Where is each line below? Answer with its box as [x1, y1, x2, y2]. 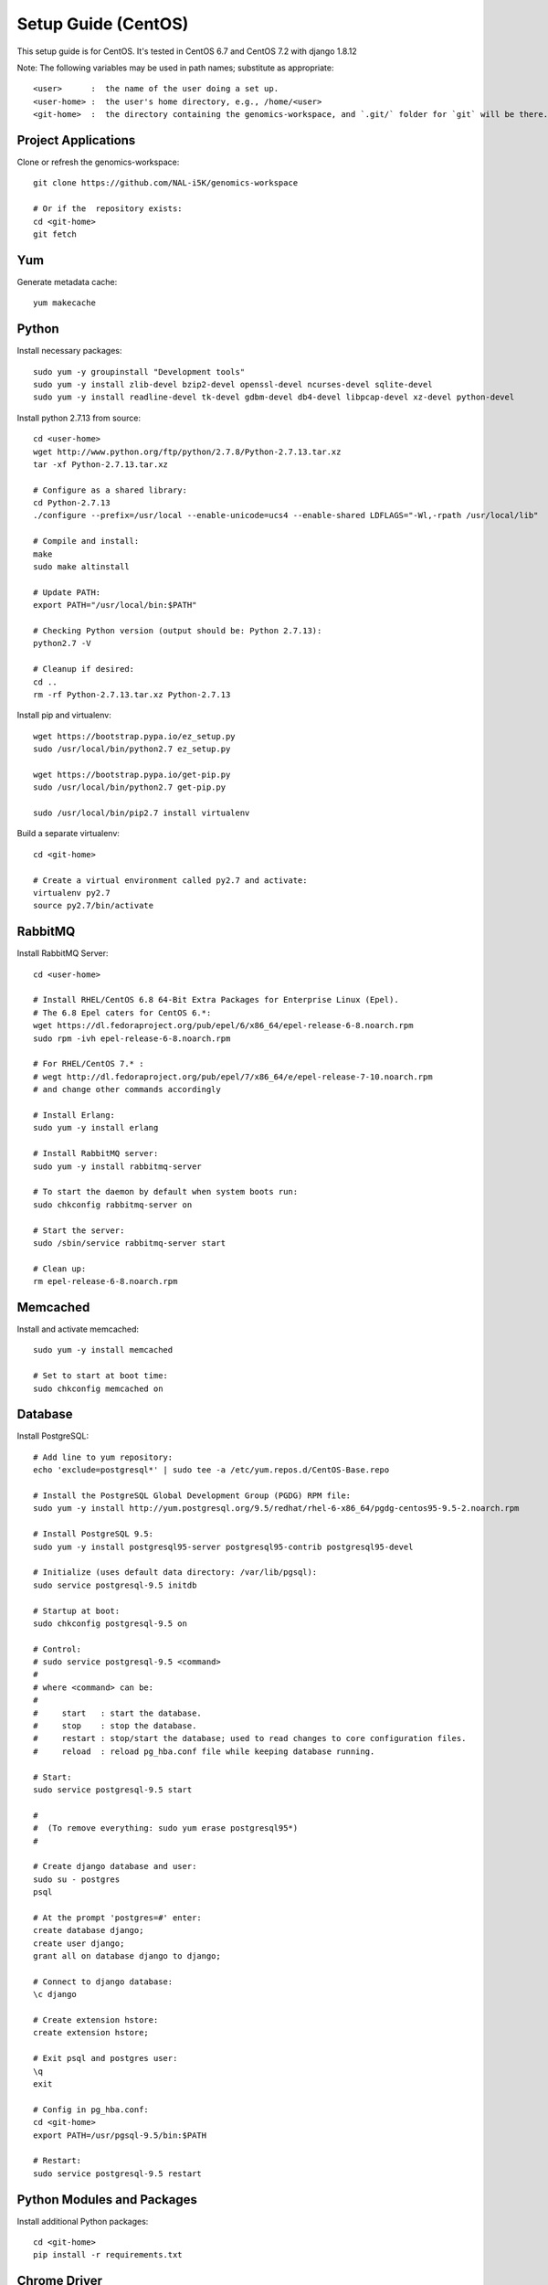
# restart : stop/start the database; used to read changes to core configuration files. [33, 1733, 467, 1744]
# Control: [33, 1643, 82, 1654]
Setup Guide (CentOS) [16, 14, 189, 34]
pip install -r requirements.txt [33, 2249, 183, 2260]
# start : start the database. [33, 1707, 203, 1718]
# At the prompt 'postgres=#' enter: [33, 1912, 203, 1923]
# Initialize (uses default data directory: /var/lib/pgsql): [33, 1568, 318, 1578]
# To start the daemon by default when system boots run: [33, 1186, 299, 1197]
